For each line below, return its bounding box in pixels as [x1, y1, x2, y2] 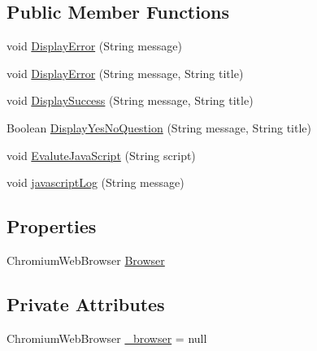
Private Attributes [7, 291, 165, 316]
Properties [7, 214, 97, 239]
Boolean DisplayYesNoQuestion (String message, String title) [7, 119, 311, 136]
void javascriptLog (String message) [7, 174, 185, 191]
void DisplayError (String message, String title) [7, 64, 244, 81]
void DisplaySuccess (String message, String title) [7, 92, 254, 109]
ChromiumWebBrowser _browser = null [7, 329, 207, 346]
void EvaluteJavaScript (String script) [7, 146, 196, 163]
